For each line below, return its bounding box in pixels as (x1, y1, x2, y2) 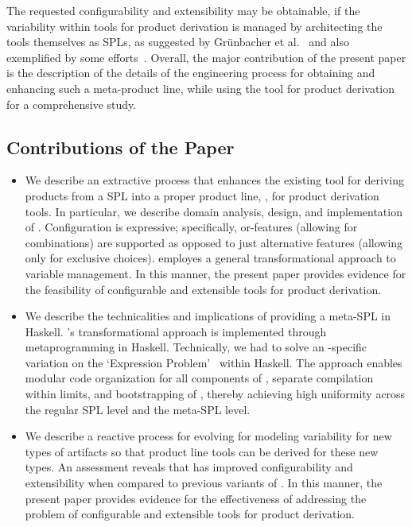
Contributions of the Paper (6, 134, 235, 159)
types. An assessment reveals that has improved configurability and (25, 459, 353, 475)
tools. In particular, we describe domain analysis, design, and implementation (25, 203, 402, 219)
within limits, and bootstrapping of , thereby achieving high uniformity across (25, 386, 406, 402)
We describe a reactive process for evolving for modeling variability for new (25, 428, 392, 444)
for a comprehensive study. (6, 95, 137, 112)
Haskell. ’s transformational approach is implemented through (25, 323, 327, 339)
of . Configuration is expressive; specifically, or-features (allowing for (25, 219, 358, 235)
